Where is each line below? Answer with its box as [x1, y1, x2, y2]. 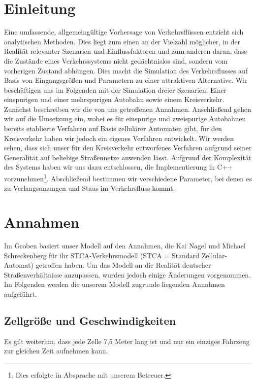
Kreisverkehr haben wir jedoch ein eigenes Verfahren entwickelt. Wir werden [4, 133, 234, 143]
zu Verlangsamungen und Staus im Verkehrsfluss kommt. [4, 183, 175, 193]
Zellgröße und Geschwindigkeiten [4, 313, 176, 328]
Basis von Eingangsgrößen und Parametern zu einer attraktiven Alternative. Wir [4, 75, 248, 85]
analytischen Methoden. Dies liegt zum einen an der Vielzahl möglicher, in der [4, 36, 240, 46]
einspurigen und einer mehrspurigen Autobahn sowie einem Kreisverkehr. [4, 94, 224, 104]
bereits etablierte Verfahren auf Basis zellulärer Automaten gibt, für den [4, 123, 222, 134]
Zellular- [201, 250, 227, 260]
